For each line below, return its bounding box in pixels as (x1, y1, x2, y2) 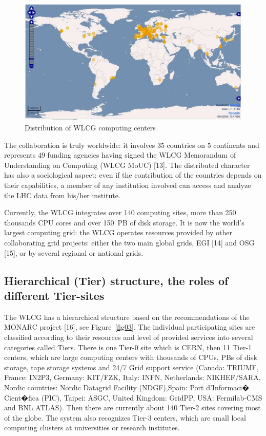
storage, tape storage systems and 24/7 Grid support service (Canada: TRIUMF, (4, 362, 259, 372)
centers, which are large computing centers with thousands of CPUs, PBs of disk (4, 352, 257, 363)
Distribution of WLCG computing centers (25, 122, 156, 133)
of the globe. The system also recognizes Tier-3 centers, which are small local (4, 412, 246, 423)
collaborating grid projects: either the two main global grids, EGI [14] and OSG (4, 237, 255, 248)
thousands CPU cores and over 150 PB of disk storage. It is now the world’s (4, 217, 244, 228)
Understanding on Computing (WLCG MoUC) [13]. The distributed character (4, 159, 250, 170)
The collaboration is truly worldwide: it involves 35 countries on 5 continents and (4, 139, 259, 150)
